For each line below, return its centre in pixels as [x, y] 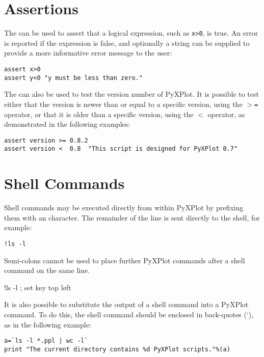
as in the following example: [48, 324]
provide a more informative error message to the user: [88, 53]
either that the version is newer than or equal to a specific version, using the [123, 104]
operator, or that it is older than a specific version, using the [99, 114]
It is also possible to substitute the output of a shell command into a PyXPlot [126, 304]
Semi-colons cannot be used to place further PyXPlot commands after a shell [125, 260]
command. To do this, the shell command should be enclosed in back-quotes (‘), [129, 314]
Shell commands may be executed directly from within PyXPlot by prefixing [124, 208]
